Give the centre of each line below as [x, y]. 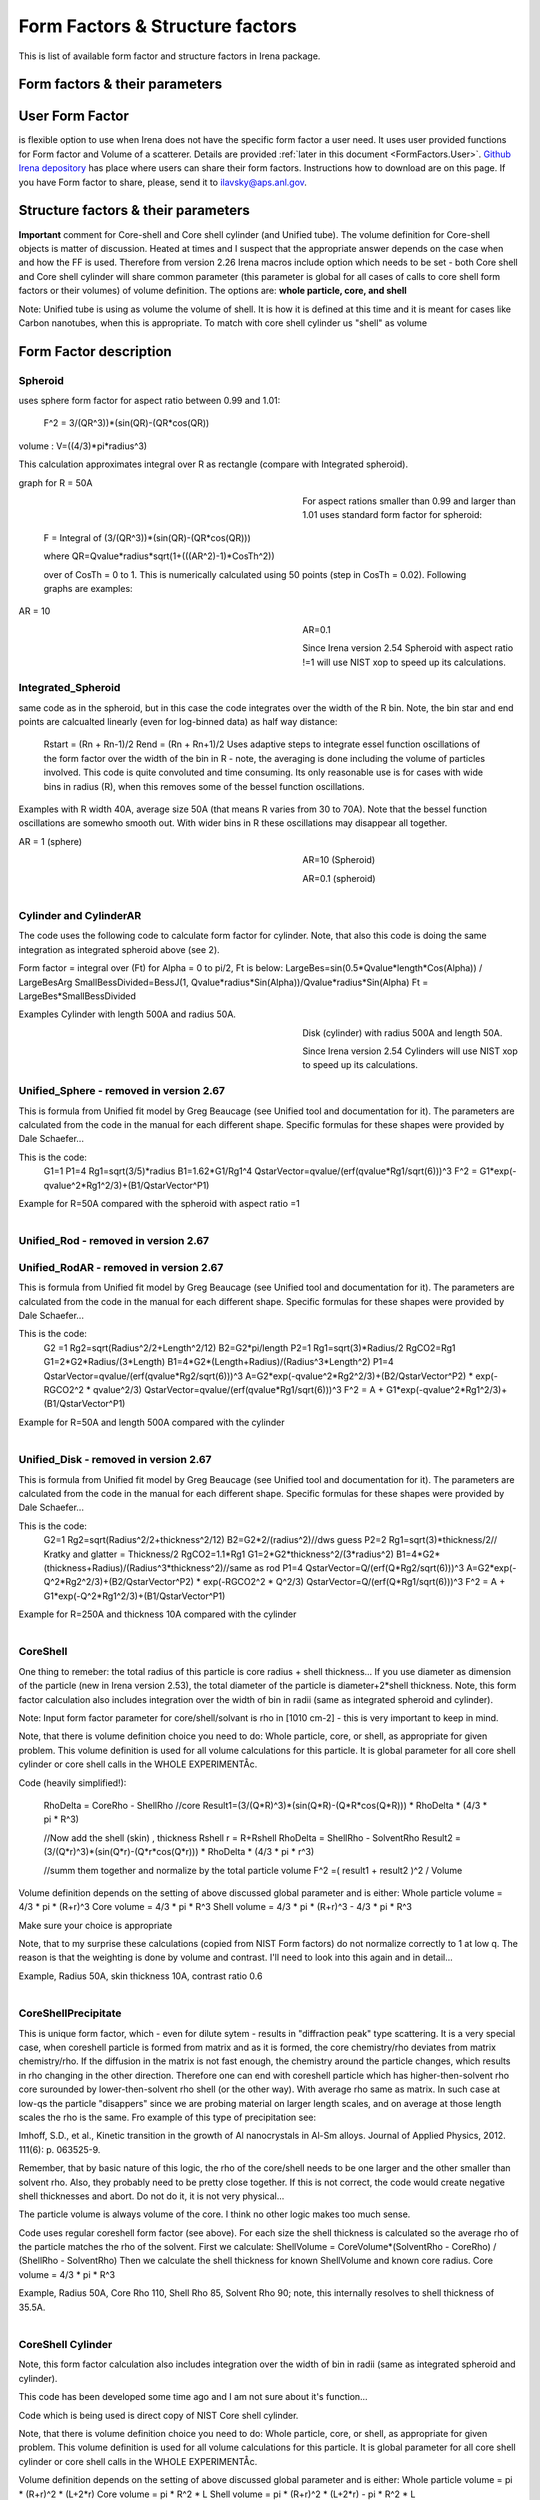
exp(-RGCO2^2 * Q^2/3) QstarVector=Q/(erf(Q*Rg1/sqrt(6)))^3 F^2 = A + [354, 1582]
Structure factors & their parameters [134, 210]
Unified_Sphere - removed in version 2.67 [121, 1091]
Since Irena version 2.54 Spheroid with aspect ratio [408, 648]
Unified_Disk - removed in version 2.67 [115, 1460]
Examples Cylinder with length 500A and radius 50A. [127, 1014]
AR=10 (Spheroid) [338, 860]
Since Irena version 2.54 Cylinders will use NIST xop [410, 1051]
